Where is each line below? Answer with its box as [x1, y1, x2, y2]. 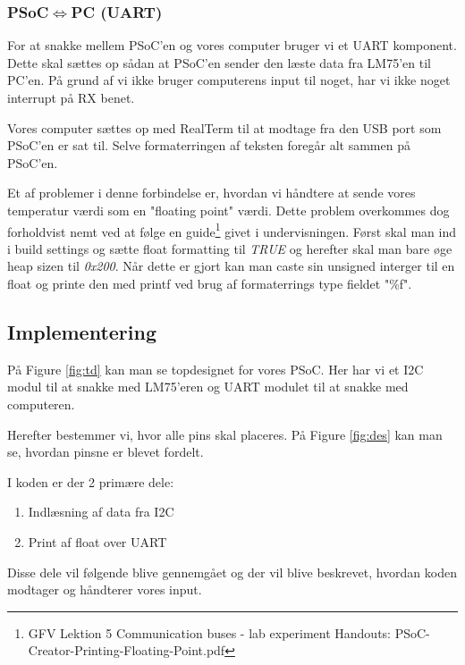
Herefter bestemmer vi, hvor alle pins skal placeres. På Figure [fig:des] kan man [7, 425, 443, 443]
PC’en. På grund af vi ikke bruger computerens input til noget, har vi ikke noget [7, 71, 451, 89]
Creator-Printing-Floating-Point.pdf [28, 641, 225, 660]
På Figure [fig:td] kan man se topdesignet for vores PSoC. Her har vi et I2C [7, 359, 424, 378]
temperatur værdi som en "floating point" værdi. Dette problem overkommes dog [7, 200, 450, 219]
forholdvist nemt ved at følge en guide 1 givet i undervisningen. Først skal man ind [7, 219, 456, 240]
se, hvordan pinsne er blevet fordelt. [7, 442, 204, 461]
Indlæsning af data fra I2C [28, 502, 174, 521]
